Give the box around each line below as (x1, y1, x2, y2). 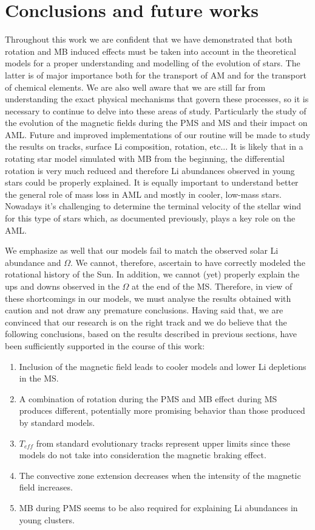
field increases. (19, 481, 73, 493)
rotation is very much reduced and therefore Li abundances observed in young (5, 164, 295, 176)
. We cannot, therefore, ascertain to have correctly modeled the (70, 256, 305, 268)
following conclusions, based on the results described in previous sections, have (5, 327, 297, 340)
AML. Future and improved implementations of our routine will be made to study (5, 128, 310, 141)
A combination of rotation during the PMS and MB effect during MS (19, 392, 277, 405)
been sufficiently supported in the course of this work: (5, 339, 205, 352)
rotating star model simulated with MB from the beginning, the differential (5, 152, 285, 165)
